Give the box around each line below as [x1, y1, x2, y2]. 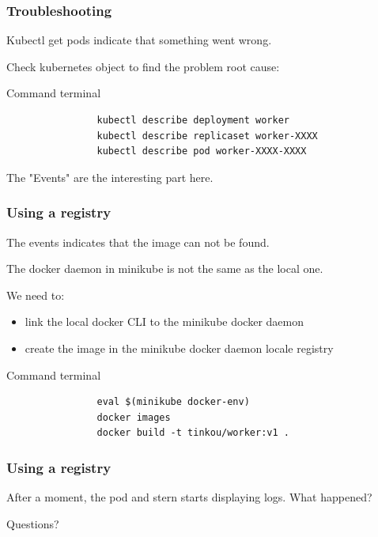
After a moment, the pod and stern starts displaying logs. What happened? [6, 489, 372, 505]
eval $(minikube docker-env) [96, 396, 250, 408]
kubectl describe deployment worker [96, 115, 289, 126]
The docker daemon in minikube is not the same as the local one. [6, 260, 323, 277]
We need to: [6, 286, 65, 303]
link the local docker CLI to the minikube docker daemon [25, 313, 304, 330]
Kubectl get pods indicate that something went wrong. [6, 32, 272, 48]
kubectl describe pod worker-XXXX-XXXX [96, 146, 307, 157]
